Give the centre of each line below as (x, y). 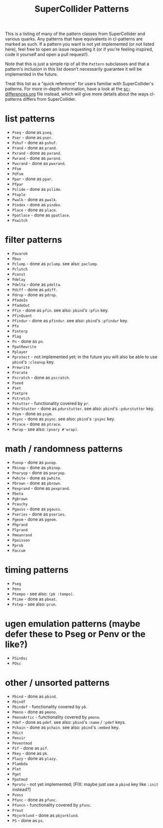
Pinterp (20, 331)
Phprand (20, 525)
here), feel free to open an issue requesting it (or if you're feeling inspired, (79, 49)
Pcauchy (20, 504)
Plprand (20, 530)
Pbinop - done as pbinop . (37, 468)
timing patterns (37, 570)
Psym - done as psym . (32, 414)
